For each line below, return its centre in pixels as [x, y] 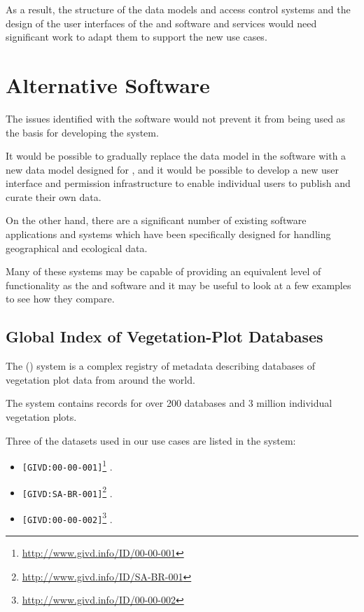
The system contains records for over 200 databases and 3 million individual [169, 403]
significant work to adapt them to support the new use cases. [136, 37]
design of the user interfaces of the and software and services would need [161, 23]
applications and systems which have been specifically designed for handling [168, 234]
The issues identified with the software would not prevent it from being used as [176, 118]
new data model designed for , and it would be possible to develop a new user [172, 169]
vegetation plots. [41, 417]
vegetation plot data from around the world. [100, 379]
